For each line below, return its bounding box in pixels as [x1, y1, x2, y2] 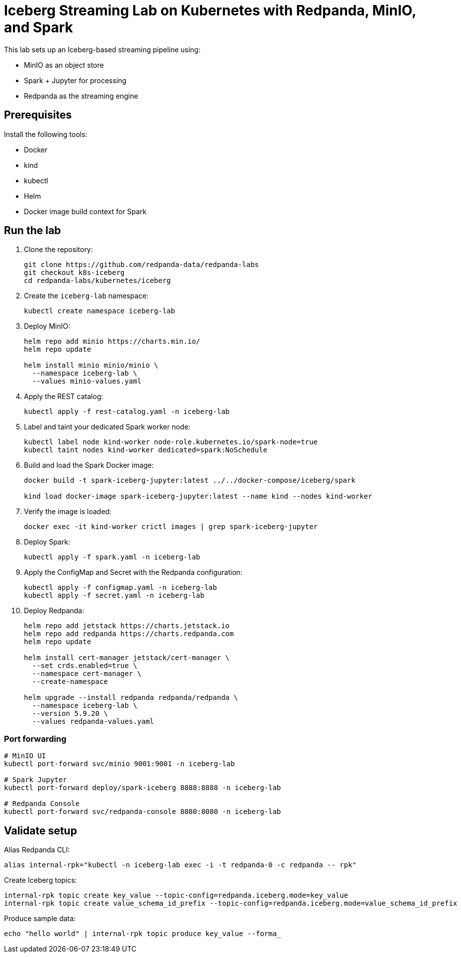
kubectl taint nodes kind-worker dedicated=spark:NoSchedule [24, 446, 267, 454]
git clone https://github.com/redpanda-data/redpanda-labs [24, 261, 259, 269]
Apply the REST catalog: [24, 392, 104, 401]
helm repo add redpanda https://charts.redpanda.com [24, 630, 234, 638]
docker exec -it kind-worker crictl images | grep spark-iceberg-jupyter [24, 523, 318, 531]
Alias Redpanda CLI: [4, 845, 70, 854]
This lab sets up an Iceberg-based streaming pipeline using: [4, 45, 201, 54]
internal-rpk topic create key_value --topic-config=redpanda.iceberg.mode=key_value [4, 891, 348, 900]
